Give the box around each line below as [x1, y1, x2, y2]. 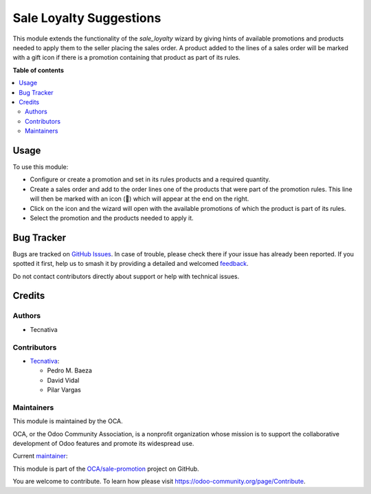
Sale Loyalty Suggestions [12, 10, 161, 25]
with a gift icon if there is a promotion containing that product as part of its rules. [12, 54, 240, 62]
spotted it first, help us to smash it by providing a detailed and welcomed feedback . [12, 260, 249, 268]
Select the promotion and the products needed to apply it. [30, 214, 194, 222]
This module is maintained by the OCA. [12, 417, 123, 425]
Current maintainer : [12, 452, 68, 460]
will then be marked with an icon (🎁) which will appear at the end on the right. [30, 194, 249, 203]
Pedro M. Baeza [47, 366, 93, 374]
